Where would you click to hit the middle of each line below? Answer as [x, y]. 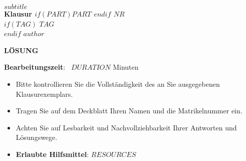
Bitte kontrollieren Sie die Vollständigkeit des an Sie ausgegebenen [118, 84]
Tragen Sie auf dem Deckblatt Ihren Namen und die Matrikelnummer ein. [129, 111]
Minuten [126, 67]
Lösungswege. [37, 137]
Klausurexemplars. [44, 94]
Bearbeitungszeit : [35, 67]
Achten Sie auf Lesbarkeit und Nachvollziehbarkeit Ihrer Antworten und [126, 127]
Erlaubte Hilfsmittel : [52, 154]
